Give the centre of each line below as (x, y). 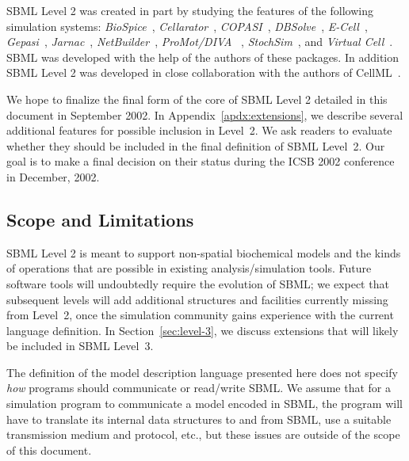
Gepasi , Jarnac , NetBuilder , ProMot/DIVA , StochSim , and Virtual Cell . (200, 42)
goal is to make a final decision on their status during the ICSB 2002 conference (201, 161)
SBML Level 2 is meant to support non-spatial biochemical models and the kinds (204, 252)
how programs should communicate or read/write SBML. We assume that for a (199, 388)
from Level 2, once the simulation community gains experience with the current (200, 315)
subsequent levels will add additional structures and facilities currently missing (197, 299)
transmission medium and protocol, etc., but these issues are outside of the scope (203, 434)
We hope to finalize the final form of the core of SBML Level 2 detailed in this (197, 99)
